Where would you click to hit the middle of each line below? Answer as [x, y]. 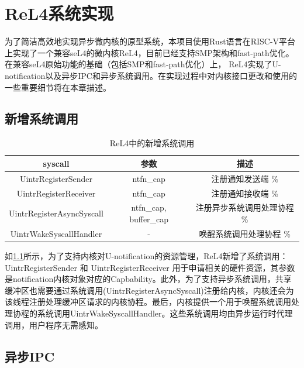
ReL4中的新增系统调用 [152, 143]
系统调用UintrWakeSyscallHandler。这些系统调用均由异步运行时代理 [165, 313]
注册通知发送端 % [245, 178]
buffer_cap [149, 219]
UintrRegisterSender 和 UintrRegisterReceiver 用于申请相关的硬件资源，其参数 [150, 267]
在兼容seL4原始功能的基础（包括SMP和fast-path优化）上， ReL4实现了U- [143, 64]
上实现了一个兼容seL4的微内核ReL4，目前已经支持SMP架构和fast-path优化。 [149, 52]
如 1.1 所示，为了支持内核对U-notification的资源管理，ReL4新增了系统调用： [146, 255]
